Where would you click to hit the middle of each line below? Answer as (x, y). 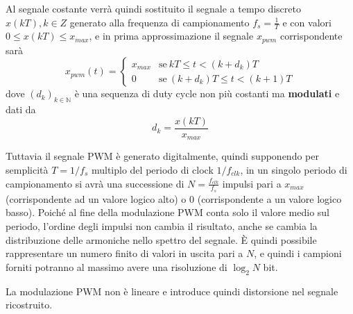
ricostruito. (29, 305)
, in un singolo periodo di (294, 169)
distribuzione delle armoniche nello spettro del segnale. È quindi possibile (161, 239)
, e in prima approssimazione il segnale (171, 36)
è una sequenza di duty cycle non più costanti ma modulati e (207, 93)
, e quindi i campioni (298, 253)
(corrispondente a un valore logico (269, 198)
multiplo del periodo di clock (152, 169)
